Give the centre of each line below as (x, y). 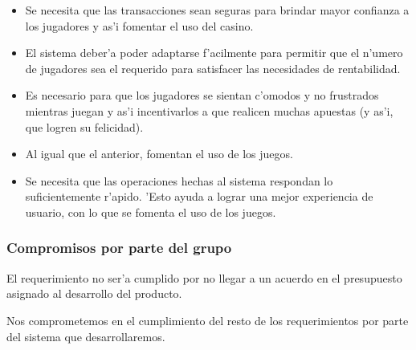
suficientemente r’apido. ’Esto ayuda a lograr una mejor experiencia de (199, 196)
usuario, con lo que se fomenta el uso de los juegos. (151, 212)
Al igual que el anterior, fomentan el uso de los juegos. (159, 154)
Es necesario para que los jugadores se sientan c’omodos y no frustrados (202, 95)
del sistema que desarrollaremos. (86, 336)
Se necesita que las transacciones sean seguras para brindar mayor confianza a (217, 10)
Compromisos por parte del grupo (119, 248)
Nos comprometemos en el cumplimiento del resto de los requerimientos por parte (208, 320)
